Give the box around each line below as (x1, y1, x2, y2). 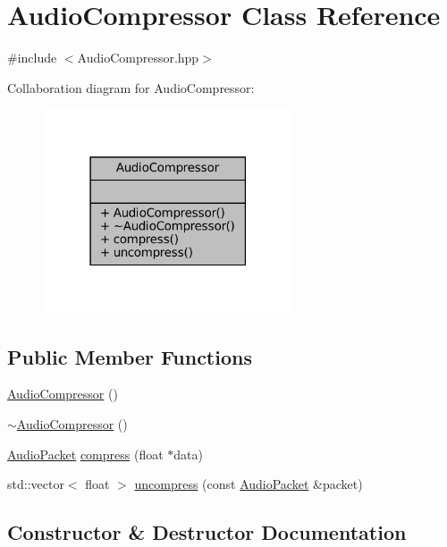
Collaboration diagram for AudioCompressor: (7, 78, 255, 97)
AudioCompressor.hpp (77, 48, 199, 67)
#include (7, 48, 57, 67)
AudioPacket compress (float (7, 444, 164, 463)
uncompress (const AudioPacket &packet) (134, 475, 363, 493)
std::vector (7, 475, 64, 493)
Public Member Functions (7, 342, 252, 370)
